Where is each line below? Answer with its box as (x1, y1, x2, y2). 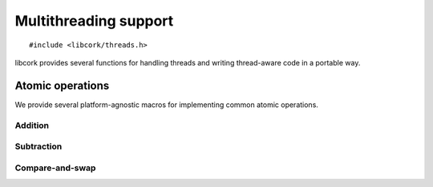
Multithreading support (14, 12, 174, 30)
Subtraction (14, 141, 63, 152)
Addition (14, 120, 50, 131)
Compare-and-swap (14, 162, 96, 173)
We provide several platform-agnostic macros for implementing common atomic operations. (14, 100, 318, 109)
